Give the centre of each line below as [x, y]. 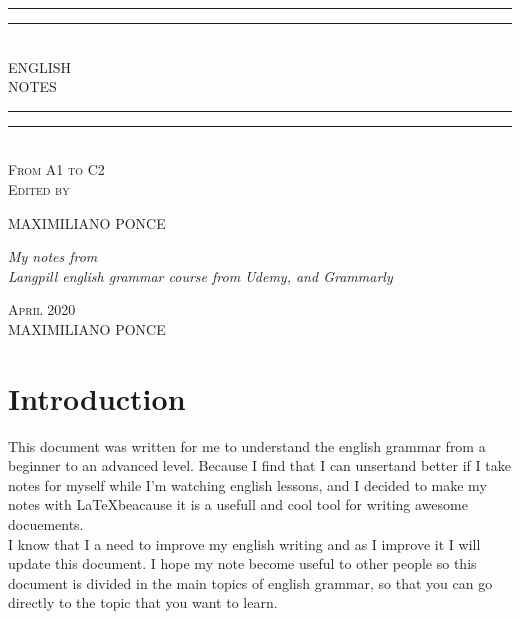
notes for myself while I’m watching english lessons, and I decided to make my [247, 484]
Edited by [39, 188]
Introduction [97, 397]
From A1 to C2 [56, 169]
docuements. [46, 524]
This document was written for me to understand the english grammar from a [247, 445]
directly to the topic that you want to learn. [143, 602]
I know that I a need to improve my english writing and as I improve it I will [244, 543]
